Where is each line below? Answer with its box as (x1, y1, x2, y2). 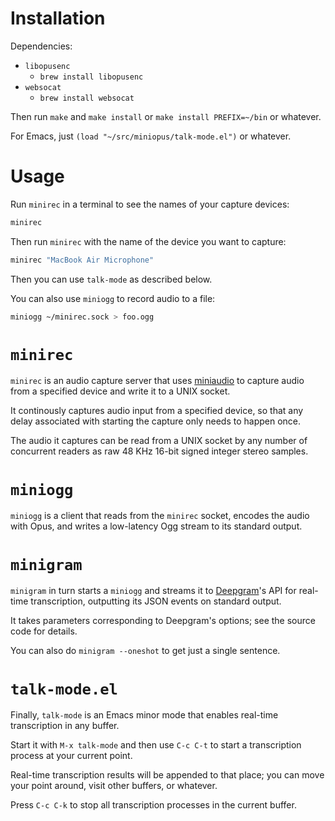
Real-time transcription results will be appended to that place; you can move (10, 769, 325, 781)
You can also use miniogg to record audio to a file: (10, 292, 216, 304)
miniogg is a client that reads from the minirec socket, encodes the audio (10, 510, 310, 522)
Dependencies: (10, 40, 73, 52)
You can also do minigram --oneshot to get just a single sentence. (10, 645, 281, 657)
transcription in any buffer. (10, 720, 120, 732)
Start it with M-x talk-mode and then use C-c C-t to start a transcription (10, 739, 302, 751)
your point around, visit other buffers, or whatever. (10, 780, 218, 792)
